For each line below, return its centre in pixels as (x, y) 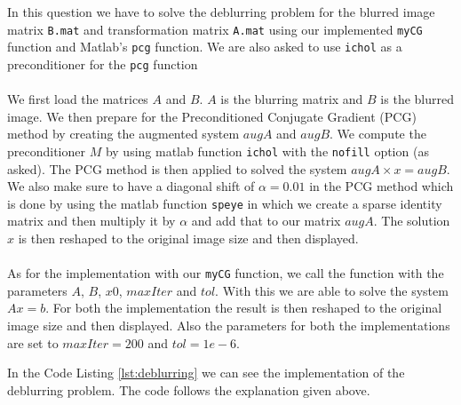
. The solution (412, 221)
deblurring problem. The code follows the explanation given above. (189, 389)
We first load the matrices (78, 99)
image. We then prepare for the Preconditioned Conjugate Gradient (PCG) (212, 116)
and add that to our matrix (266, 221)
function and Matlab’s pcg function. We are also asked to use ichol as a (205, 47)
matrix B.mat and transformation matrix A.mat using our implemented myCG (215, 29)
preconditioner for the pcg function (103, 64)
